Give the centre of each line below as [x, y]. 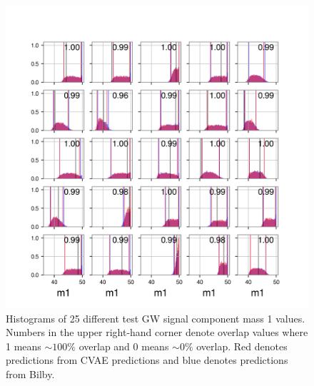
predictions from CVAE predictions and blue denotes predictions [147, 360]
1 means [24, 346]
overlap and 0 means [124, 346]
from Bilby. [30, 374]
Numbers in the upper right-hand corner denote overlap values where [157, 332]
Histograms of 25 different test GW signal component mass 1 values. [156, 318]
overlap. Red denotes [242, 346]
